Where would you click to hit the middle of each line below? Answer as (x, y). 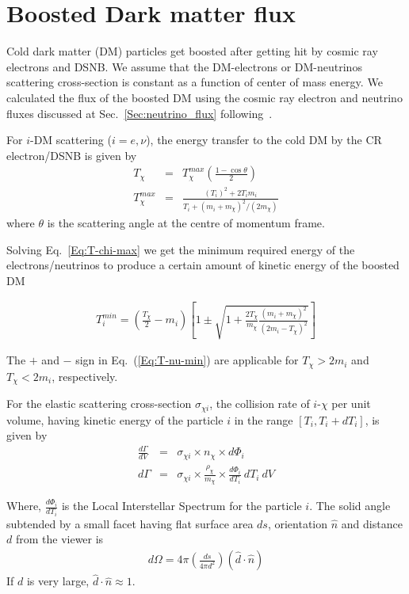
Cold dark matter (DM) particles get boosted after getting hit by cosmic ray (192, 51)
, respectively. (85, 376)
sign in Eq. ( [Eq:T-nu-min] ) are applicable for (187, 360)
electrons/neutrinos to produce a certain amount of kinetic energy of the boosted (203, 265)
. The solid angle (350, 506)
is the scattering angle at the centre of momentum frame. (186, 223)
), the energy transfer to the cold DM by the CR (264, 140)
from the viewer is (59, 539)
